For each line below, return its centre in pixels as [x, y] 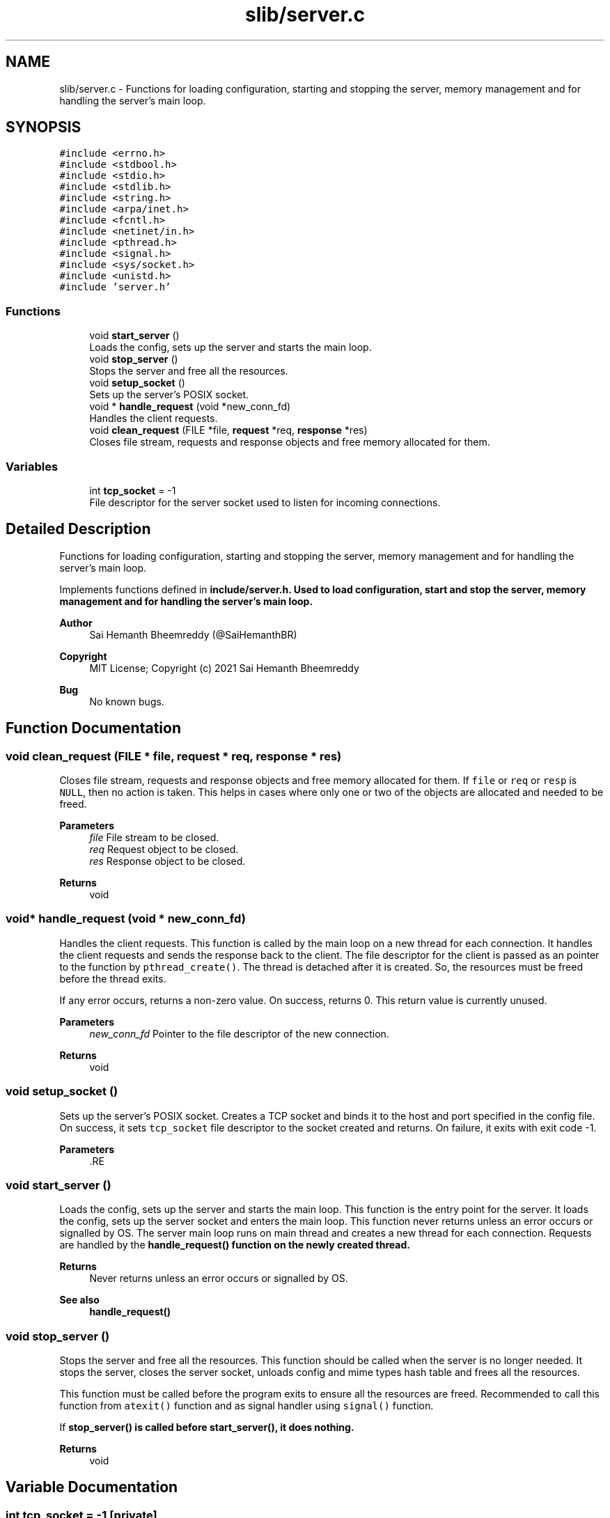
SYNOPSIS [44, 127]
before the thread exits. [113, 978]
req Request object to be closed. [164, 849]
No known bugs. [127, 701]
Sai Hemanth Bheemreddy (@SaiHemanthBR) [193, 634]
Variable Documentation [92, 1487]
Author [76, 623]
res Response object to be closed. [167, 861]
